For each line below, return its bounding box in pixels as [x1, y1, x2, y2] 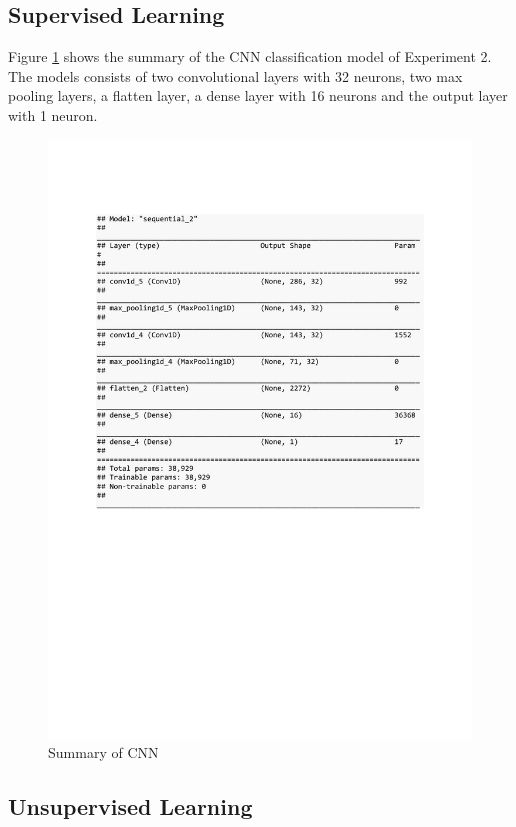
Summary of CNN [48, 742, 159, 763]
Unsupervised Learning [8, 791, 253, 822]
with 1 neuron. [8, 104, 98, 125]
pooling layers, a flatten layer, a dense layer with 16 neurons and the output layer [8, 85, 508, 106]
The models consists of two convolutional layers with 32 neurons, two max [8, 65, 463, 86]
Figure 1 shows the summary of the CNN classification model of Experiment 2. [8, 46, 492, 67]
